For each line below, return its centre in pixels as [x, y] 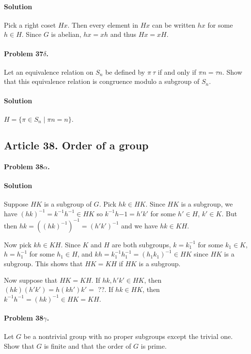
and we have [140, 225]
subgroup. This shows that [43, 263]
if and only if [177, 72]
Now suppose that [31, 280]
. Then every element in [103, 24]
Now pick [18, 244]
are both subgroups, [141, 244]
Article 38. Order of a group [76, 145]
